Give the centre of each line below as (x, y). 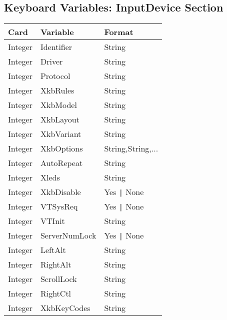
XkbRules (57, 90)
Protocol (55, 76)
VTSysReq (59, 206)
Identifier (56, 47)
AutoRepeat (61, 163)
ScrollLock (58, 279)
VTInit (52, 221)
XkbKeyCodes (65, 308)
